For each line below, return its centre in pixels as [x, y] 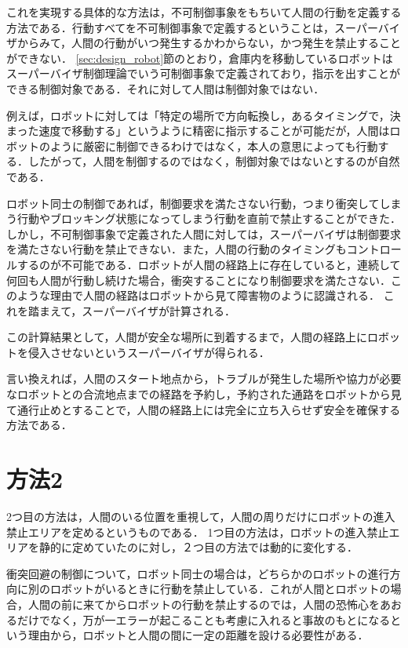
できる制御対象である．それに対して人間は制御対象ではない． [166, 88]
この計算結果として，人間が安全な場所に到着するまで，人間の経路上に [187, 337]
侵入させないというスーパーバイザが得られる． [149, 352]
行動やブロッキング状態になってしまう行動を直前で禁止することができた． [209, 218]
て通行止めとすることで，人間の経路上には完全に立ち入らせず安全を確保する [204, 409]
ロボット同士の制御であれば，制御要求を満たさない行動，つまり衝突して [193, 203]
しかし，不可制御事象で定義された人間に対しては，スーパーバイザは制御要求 [204, 233]
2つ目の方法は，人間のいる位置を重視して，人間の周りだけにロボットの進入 [201, 516]
